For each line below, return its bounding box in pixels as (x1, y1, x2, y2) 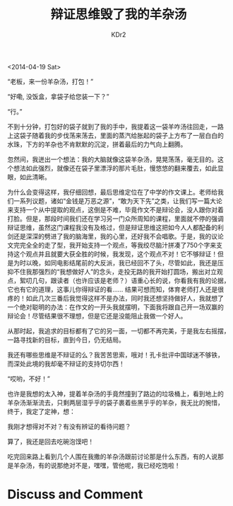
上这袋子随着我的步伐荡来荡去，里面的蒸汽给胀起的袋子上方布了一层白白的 (7, 131, 224, 139)
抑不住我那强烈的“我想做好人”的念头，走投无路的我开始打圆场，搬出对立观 (7, 267, 224, 276)
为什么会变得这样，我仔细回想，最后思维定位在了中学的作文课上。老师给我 (7, 188, 224, 196)
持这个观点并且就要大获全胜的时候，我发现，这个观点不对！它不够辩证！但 (7, 249, 224, 258)
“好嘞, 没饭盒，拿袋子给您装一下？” (7, 92, 109, 100)
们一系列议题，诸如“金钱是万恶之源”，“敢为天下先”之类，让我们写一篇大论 (7, 196, 222, 205)
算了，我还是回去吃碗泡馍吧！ (7, 437, 94, 446)
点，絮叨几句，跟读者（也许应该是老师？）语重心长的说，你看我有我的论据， (7, 276, 230, 284)
